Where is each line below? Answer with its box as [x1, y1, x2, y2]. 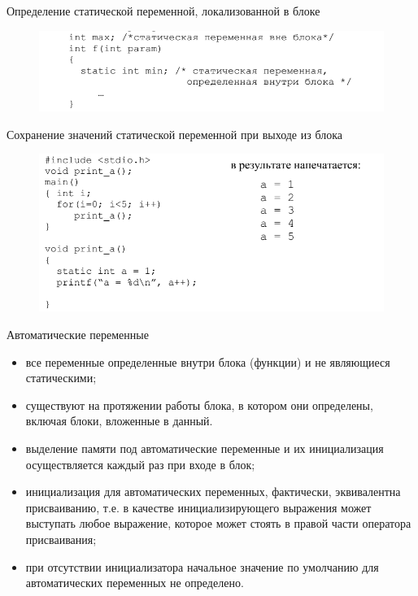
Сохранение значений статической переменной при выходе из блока [7, 125, 342, 142]
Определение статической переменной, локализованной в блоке [7, 2, 320, 19]
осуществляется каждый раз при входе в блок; [25, 455, 255, 472]
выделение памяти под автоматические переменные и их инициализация [25, 439, 384, 456]
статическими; [25, 369, 97, 386]
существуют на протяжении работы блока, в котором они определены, [25, 396, 373, 413]
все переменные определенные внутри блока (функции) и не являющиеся [25, 353, 390, 370]
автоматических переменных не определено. [25, 574, 244, 591]
